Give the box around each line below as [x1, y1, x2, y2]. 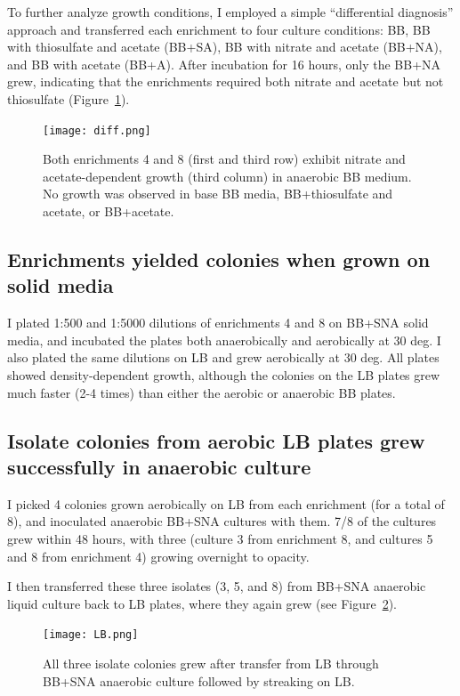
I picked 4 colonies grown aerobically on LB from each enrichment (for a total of [7, 494, 445, 513]
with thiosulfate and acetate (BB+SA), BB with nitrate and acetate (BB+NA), [7, 37, 442, 56]
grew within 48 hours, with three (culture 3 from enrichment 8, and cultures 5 [7, 529, 433, 547]
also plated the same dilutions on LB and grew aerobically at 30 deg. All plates [7, 348, 440, 367]
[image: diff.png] [43, 124, 151, 137]
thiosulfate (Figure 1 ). [7, 89, 130, 108]
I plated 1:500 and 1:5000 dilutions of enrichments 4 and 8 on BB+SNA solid [7, 313, 429, 332]
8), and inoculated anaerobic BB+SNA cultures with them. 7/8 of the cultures [7, 512, 437, 530]
